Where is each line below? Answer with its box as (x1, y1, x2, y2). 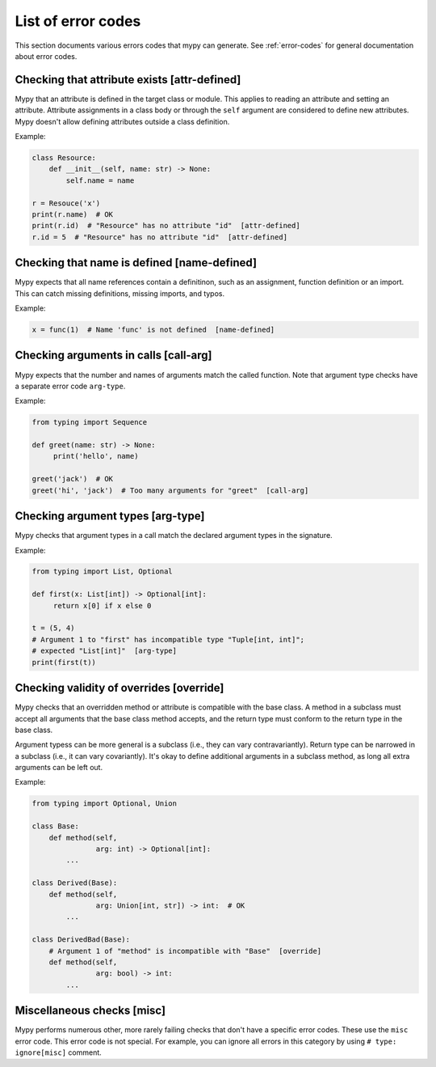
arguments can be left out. (15, 763, 103, 773)
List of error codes (15, 12, 141, 30)
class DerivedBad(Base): (31, 935, 131, 944)
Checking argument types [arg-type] (15, 510, 205, 523)
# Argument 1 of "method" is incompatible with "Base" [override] (48, 946, 322, 955)
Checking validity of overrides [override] (15, 681, 224, 695)
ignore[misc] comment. (15, 1048, 103, 1057)
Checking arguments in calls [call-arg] (15, 349, 213, 362)
